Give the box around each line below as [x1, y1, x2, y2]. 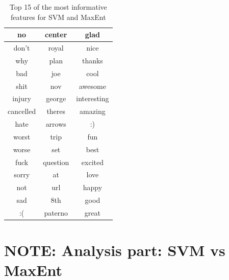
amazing [80, 106, 106, 116]
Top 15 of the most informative [9, 2, 107, 12]
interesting [76, 93, 109, 104]
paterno [44, 207, 68, 218]
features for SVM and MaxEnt [10, 11, 106, 22]
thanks [82, 55, 103, 65]
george [46, 93, 66, 104]
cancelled [8, 106, 36, 116]
